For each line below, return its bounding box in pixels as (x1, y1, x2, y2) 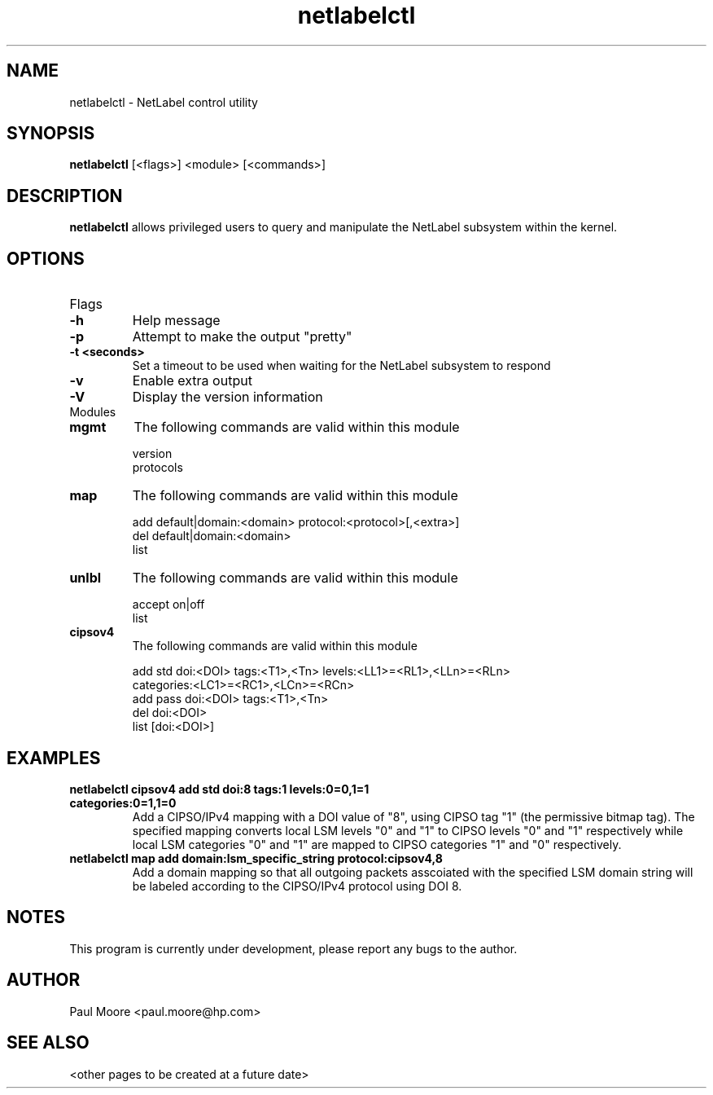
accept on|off (132, 597, 205, 612)
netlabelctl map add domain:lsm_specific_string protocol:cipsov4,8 (69, 851, 443, 865)
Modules (69, 405, 116, 420)
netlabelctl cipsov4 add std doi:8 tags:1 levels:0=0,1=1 (69, 781, 370, 796)
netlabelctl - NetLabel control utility (69, 95, 258, 109)
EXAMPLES (7, 747, 101, 768)
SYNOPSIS (7, 123, 95, 144)
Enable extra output (132, 372, 252, 389)
